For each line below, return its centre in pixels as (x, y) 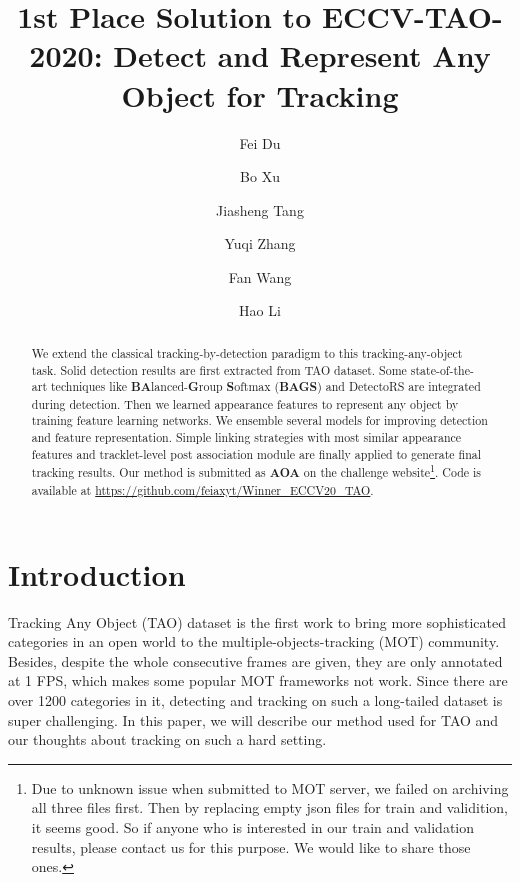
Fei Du (260, 142)
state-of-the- (442, 369)
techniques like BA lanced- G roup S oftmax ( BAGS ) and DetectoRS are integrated (265, 387)
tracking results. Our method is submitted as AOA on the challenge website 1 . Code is (256, 471)
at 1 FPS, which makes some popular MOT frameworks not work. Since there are (258, 680)
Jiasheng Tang (260, 209)
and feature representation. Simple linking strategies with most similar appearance (246, 437)
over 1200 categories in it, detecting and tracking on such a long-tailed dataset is (255, 700)
